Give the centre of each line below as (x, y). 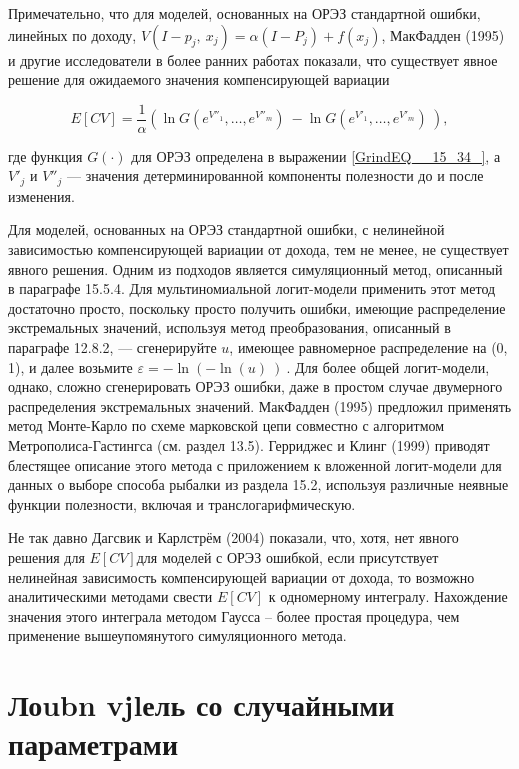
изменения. (41, 195)
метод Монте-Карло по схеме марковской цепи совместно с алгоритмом (226, 425)
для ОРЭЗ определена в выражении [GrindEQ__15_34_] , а (316, 155)
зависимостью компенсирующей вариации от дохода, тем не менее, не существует (258, 249)
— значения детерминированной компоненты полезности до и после (275, 175)
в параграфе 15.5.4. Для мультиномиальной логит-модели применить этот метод (252, 288)
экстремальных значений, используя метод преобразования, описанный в (229, 327)
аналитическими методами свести (110, 596)
